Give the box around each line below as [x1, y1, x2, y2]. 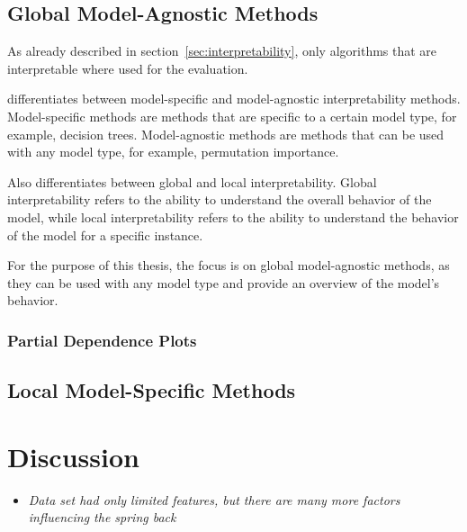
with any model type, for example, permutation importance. [7, 142, 339, 161]
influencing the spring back [28, 508, 176, 527]
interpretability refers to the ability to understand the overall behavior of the [7, 190, 432, 209]
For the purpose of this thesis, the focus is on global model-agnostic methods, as [7, 256, 450, 275]
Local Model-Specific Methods [7, 376, 296, 404]
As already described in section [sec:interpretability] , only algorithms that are [7, 41, 437, 60]
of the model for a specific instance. [7, 225, 203, 244]
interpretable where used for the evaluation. [7, 59, 248, 77]
